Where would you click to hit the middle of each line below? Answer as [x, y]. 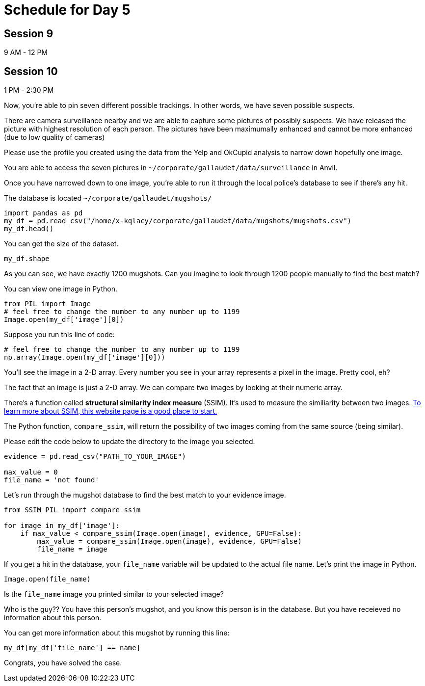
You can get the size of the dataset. [61, 244]
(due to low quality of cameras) [54, 137]
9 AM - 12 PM [26, 53]
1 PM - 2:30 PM [29, 90]
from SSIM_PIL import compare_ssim [72, 510]
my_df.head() [29, 229]
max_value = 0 [31, 472]
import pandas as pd [43, 213]
